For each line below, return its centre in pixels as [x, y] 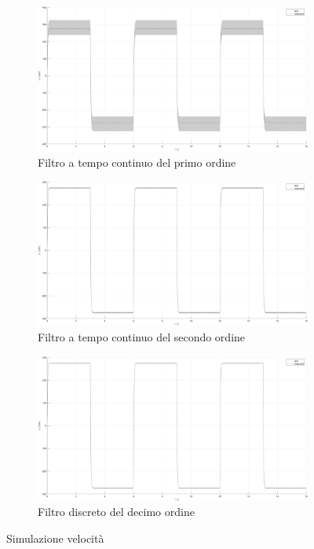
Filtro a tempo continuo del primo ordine [137, 162]
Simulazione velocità [55, 538]
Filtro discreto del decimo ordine [116, 512]
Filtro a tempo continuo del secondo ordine [142, 336]
